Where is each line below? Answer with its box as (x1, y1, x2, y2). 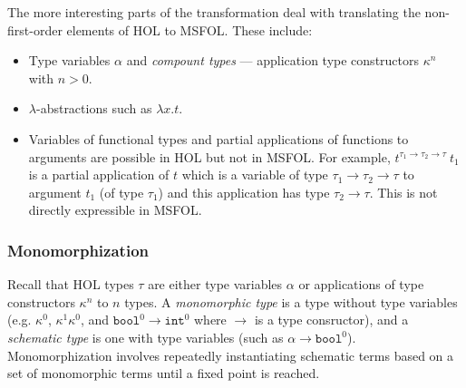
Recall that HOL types (7, 275, 134, 294)
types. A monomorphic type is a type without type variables (124, 292, 458, 311)
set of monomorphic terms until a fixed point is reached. (7, 364, 320, 383)
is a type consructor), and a (254, 310, 409, 329)
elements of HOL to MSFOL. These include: (66, 20, 313, 39)
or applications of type (298, 275, 424, 294)
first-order (7, 20, 63, 39)
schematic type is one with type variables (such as (7, 327, 284, 346)
